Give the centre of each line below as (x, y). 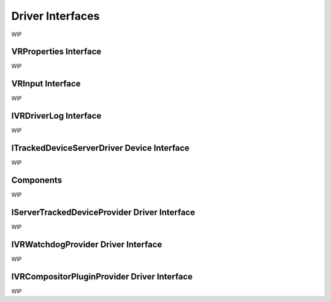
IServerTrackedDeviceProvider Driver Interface (103, 212)
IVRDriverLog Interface (56, 116)
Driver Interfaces (55, 16)
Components (37, 180)
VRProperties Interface (56, 52)
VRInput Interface (46, 84)
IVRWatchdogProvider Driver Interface (87, 244)
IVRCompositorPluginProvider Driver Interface (102, 277)
